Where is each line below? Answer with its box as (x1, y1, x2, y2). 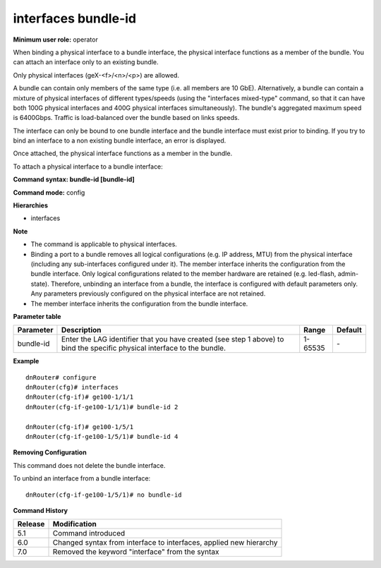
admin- (337, 270, 359, 278)
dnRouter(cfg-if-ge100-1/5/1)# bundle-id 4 (25, 433, 179, 441)
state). (30, 279, 49, 288)
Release (17, 519, 45, 529)
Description (61, 325, 102, 335)
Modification (52, 519, 97, 529)
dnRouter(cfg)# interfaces (25, 383, 119, 392)
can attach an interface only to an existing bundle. (13, 58, 159, 66)
